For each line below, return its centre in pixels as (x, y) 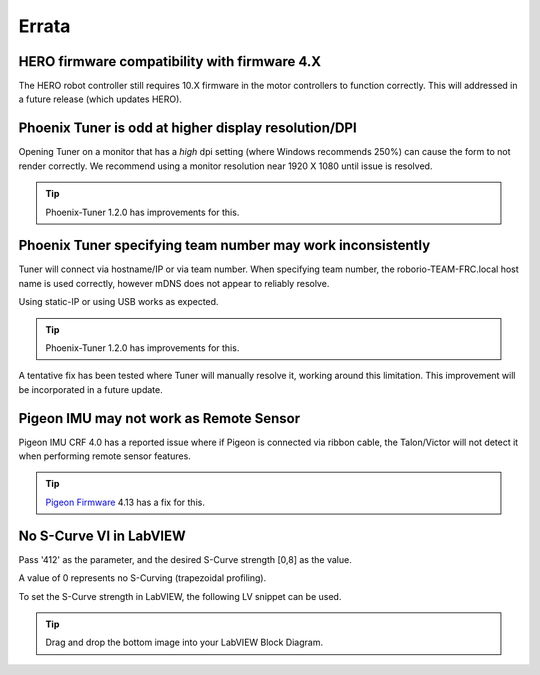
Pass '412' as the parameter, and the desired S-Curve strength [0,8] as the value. (185, 559)
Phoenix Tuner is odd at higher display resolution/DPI (187, 128)
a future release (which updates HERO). (100, 99)
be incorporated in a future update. (91, 389)
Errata (44, 26)
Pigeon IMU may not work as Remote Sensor (159, 418)
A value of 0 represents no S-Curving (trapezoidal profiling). (142, 578)
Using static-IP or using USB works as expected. (118, 302)
